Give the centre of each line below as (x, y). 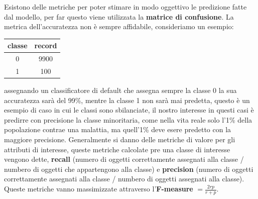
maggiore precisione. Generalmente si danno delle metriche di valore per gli (120, 139)
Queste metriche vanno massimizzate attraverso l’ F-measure (99, 188)
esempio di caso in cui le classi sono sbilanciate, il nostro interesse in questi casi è (129, 110)
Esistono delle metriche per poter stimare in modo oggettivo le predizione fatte (125, 7)
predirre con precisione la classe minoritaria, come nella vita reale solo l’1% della (128, 119)
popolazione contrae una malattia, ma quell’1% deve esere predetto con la (118, 129)
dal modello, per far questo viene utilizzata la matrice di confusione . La (119, 16)
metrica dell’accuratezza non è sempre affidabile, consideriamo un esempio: (119, 26)
